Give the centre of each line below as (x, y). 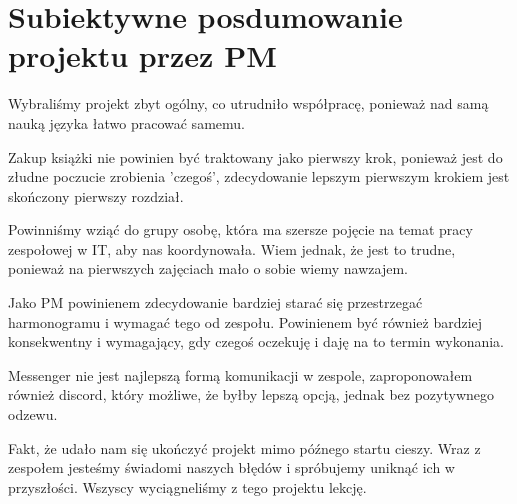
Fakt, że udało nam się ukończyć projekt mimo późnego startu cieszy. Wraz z (244, 447)
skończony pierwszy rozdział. (96, 195)
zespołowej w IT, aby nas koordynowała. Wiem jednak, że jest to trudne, (232, 248)
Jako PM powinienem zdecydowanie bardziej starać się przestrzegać (215, 302)
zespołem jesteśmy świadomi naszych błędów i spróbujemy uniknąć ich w (231, 467)
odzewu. (33, 414)
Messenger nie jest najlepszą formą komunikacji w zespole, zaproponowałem (240, 374)
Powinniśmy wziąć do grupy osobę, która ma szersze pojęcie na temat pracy (240, 229)
